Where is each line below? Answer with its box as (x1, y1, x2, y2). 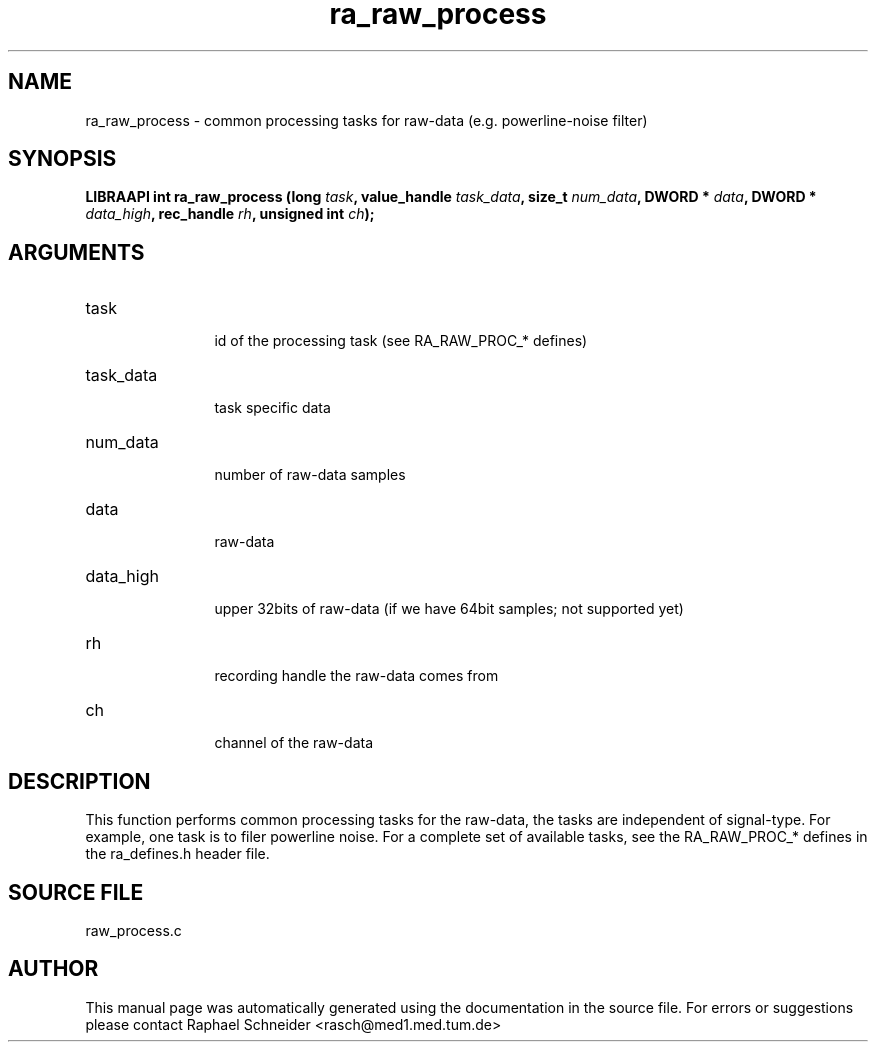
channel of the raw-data (214, 734, 374, 752)
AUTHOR (8, 956, 99, 982)
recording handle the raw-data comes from (214, 667, 499, 685)
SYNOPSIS (8, 146, 117, 172)
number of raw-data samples (214, 466, 406, 484)
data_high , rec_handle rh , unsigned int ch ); (85, 205, 375, 223)
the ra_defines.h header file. (85, 845, 270, 863)
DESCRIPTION (8, 768, 151, 794)
